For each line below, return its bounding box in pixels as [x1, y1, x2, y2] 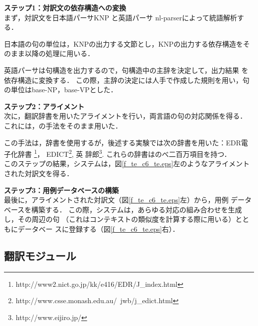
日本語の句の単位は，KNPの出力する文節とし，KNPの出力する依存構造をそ [4, 38, 250, 49]
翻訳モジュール [4, 248, 76, 263]
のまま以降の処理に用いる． [4, 48, 94, 59]
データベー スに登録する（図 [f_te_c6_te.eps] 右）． [17, 223, 180, 234]
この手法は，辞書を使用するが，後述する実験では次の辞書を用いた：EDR [4, 137, 241, 147]
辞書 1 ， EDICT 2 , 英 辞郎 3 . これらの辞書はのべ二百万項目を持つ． [17, 147, 231, 159]
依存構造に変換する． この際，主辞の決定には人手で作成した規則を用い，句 [4, 74, 250, 85]
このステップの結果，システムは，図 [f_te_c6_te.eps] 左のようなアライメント [4, 158, 250, 169]
